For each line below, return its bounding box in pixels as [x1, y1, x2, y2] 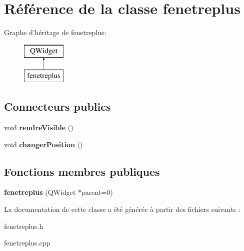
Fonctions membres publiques [4, 163, 160, 179]
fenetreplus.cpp [4, 237, 50, 248]
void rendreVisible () [4, 122, 73, 133]
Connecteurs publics [4, 99, 111, 114]
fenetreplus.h [4, 220, 43, 231]
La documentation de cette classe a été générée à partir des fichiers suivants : [4, 204, 240, 214]
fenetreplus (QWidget [4, 187, 76, 197]
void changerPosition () [4, 139, 83, 149]
